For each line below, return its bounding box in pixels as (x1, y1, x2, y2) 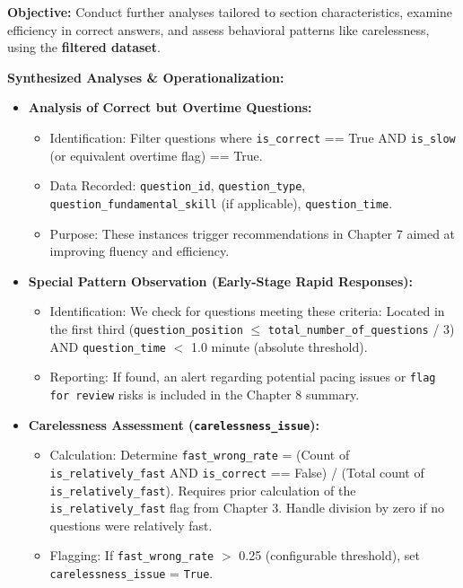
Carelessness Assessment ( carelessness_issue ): (28, 415, 319, 434)
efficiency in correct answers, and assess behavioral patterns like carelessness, (7, 20, 430, 39)
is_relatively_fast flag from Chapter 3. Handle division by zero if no (49, 498, 444, 517)
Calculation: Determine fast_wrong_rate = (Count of (49, 445, 350, 464)
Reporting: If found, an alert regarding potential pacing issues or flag (49, 367, 436, 386)
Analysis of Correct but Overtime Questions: (28, 98, 312, 117)
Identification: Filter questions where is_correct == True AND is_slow (49, 127, 456, 146)
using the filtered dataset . (7, 38, 161, 57)
